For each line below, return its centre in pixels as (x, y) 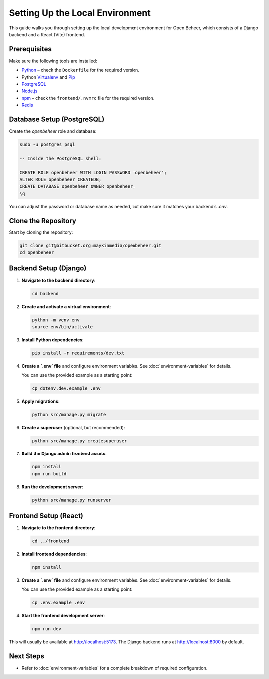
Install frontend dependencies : (54, 554)
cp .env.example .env (59, 603)
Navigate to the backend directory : (59, 280)
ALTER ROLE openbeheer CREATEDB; (61, 179)
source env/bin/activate (63, 327)
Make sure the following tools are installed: (53, 61)
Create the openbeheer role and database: (53, 131)
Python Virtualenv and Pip (48, 77)
